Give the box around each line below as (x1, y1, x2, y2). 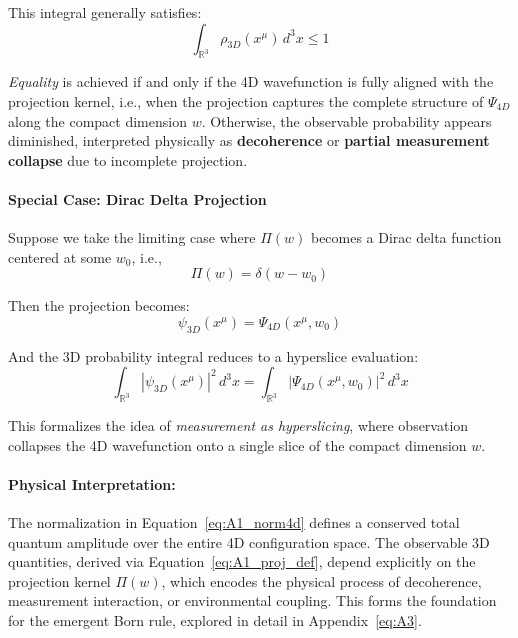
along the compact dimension (8, 110, 187, 131)
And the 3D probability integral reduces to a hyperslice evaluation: (8, 345, 419, 366)
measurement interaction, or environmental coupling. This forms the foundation (8, 590, 497, 611)
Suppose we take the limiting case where (8, 227, 256, 248)
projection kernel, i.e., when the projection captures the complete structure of (8, 90, 484, 111)
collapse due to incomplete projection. (8, 149, 248, 170)
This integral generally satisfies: (8, 2, 202, 22)
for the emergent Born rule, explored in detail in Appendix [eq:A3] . (8, 610, 422, 631)
